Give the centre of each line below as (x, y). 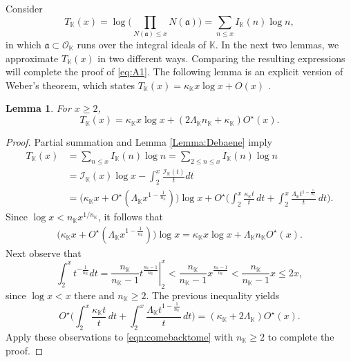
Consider (24, 8)
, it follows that (131, 217)
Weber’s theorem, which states (70, 85)
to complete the (301, 337)
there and (94, 295)
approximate (32, 58)
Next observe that (44, 253)
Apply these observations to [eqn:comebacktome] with (120, 337)
